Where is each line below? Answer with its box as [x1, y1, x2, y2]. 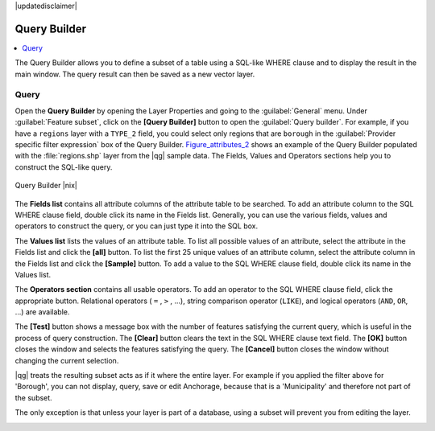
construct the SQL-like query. [14, 162, 113, 172]
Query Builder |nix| [14, 181, 78, 191]
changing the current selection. [14, 355, 119, 365]
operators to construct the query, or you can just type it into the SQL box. [14, 221, 259, 231]
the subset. [14, 392, 52, 402]
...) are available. [14, 307, 70, 317]
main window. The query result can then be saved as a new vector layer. [14, 69, 255, 79]
